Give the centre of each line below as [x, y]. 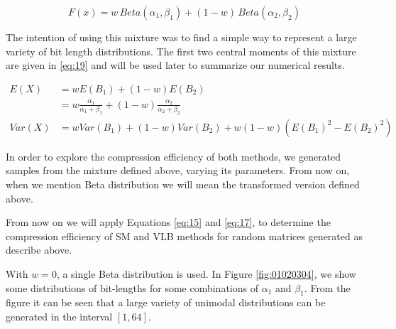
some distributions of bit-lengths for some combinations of [132, 287]
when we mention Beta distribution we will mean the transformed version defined [183, 184]
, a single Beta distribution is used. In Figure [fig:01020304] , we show [206, 274]
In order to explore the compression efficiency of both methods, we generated [174, 156]
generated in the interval [59, 316]
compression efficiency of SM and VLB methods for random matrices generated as [184, 236]
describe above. [39, 250]
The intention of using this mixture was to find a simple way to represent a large [181, 37]
